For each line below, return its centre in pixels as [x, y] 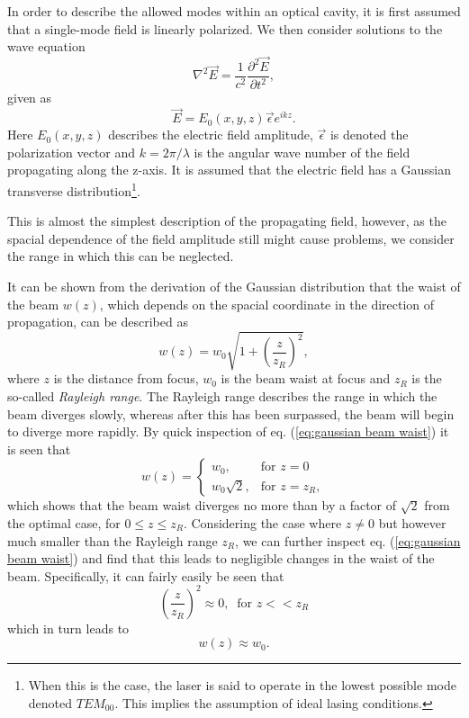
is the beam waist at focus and [306, 378]
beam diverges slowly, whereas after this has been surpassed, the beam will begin [231, 413]
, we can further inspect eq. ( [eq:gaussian [348, 540]
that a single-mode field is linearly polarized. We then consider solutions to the [225, 28]
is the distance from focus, [126, 378]
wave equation [46, 46]
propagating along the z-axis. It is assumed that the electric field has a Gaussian [230, 170]
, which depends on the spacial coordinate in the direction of [267, 304]
